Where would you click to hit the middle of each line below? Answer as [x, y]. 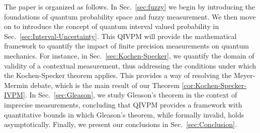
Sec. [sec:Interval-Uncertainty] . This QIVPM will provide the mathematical [120, 36]
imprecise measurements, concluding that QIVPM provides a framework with [123, 104]
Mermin [16, 85]
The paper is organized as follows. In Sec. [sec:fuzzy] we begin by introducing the [129, 6]
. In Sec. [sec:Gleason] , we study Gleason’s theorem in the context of [131, 95]
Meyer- [244, 75]
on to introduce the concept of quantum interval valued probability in [112, 26]
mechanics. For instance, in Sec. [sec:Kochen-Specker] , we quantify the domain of [129, 55]
